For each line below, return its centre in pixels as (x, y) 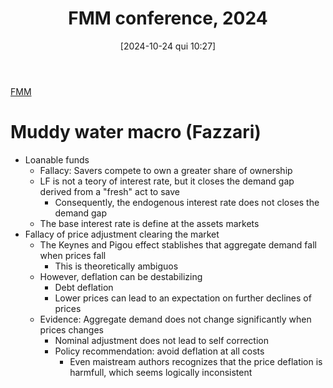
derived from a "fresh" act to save (109, 191)
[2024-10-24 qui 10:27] (168, 46)
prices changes (71, 329)
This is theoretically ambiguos (116, 266)
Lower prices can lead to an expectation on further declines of (183, 298)
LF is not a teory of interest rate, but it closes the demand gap (167, 181)
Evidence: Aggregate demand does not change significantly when (175, 319)
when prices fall (73, 255)
